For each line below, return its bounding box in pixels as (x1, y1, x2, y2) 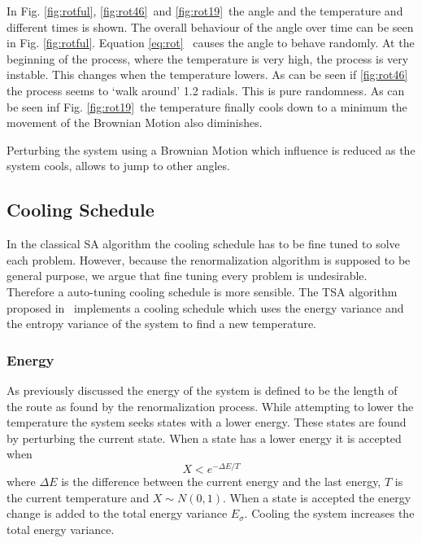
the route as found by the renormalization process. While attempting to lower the (7, 397, 414, 414)
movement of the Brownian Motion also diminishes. (7, 114, 263, 131)
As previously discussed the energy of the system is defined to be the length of (7, 381, 398, 398)
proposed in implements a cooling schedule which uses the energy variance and (7, 299, 404, 316)
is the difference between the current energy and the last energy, (61, 472, 381, 489)
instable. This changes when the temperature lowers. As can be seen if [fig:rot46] (7, 66, 408, 83)
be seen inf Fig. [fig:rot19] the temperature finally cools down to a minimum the (7, 98, 407, 115)
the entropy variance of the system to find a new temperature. (7, 315, 317, 332)
